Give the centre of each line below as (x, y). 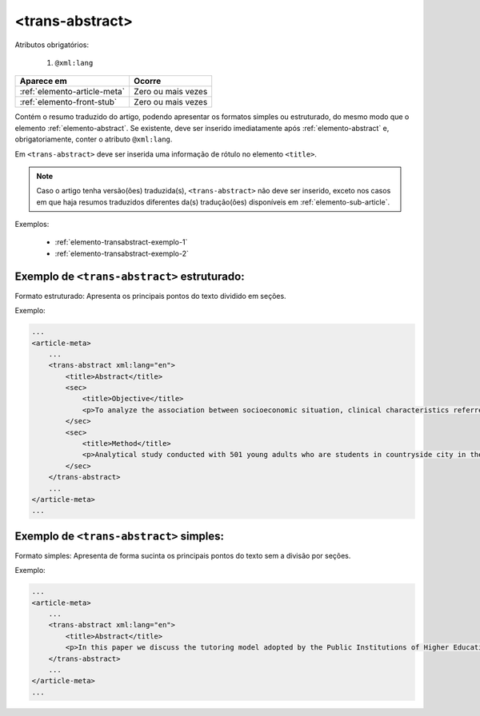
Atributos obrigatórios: (52, 45)
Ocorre (147, 82)
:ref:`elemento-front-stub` (68, 102)
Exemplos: (32, 225)
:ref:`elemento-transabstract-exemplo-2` (122, 253)
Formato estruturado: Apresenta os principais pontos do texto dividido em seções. (151, 296)
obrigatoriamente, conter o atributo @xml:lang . (94, 139)
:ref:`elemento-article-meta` (72, 92)
